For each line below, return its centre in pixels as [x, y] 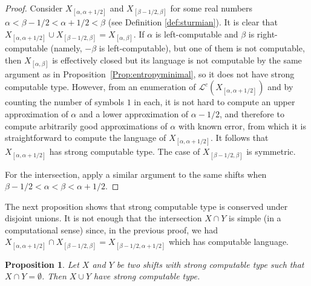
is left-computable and [197, 34]
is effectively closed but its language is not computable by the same [177, 60]
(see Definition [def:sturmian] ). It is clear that [193, 22]
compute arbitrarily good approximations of [86, 125]
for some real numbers [211, 8]
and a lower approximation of [134, 113]
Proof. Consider [34, 8]
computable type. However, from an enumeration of [100, 87]
